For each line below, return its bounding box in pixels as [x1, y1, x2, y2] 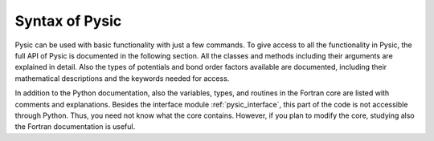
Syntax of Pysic [14, 12, 122, 30]
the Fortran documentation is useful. [14, 122, 136, 131]
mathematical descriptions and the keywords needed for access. [14, 73, 230, 83]
